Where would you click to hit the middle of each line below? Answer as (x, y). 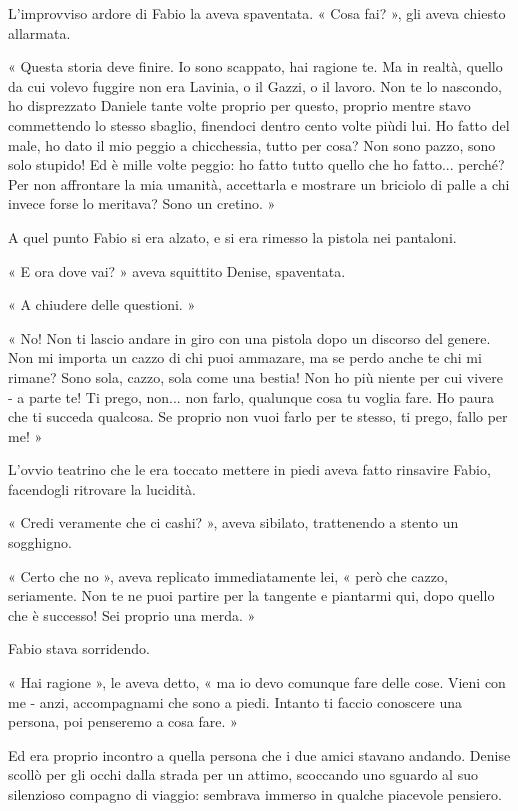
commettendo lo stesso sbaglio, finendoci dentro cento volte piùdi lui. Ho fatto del (259, 124)
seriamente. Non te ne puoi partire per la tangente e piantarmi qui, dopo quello (251, 595)
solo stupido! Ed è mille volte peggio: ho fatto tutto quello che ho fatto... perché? (256, 164)
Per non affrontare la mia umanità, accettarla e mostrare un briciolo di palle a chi (259, 183)
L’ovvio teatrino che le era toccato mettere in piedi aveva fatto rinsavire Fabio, (249, 469)
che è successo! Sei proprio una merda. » (132, 614)
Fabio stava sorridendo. (79, 648)
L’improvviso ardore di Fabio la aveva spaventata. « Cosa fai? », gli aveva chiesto (257, 13)
